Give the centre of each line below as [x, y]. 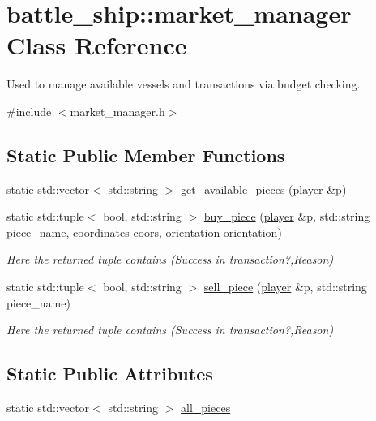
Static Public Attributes [110, 374]
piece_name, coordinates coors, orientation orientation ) [144, 232]
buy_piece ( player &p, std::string [287, 216]
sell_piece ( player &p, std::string [285, 287]
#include [29, 111]
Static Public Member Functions [146, 155]
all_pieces [206, 408]
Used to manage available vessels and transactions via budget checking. [184, 84]
